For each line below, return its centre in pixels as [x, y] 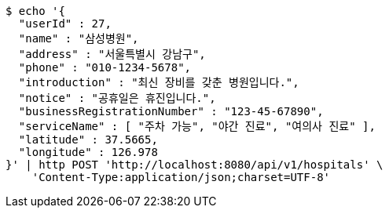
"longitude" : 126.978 [88, 152]
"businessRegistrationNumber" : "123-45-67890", [171, 111]
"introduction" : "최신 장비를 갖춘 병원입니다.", [159, 82]
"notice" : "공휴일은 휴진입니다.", [117, 98]
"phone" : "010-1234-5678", [105, 67]
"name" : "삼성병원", [79, 38]
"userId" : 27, [65, 24]
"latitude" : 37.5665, [88, 140]
